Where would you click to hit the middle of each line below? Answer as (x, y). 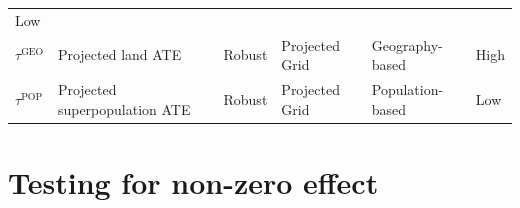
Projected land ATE (119, 54)
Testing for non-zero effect (193, 181)
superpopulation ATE (124, 108)
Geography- (407, 44)
